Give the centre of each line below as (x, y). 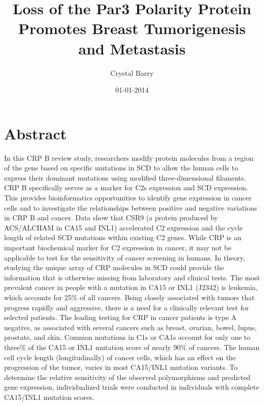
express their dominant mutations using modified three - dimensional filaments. (125, 177)
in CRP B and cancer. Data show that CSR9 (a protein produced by (111, 217)
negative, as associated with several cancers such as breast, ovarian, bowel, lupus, (130, 327)
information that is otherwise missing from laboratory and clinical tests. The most (132, 277)
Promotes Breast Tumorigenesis (132, 28)
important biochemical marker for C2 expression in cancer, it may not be (118, 247)
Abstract (36, 133)
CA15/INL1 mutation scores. (49, 397)
